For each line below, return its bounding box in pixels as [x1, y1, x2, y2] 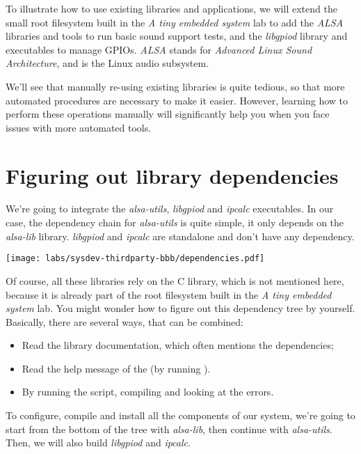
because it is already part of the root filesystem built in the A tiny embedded [6, 287, 332, 302]
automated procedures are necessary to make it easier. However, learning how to [6, 93, 348, 107]
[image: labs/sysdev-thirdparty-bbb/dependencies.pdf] [6, 253, 265, 264]
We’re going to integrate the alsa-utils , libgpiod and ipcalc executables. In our [6, 201, 334, 216]
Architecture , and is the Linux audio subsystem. [6, 56, 209, 70]
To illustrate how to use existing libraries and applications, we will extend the [6, 1, 337, 15]
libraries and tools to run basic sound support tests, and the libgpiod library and [6, 29, 348, 43]
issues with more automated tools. [6, 120, 152, 134]
